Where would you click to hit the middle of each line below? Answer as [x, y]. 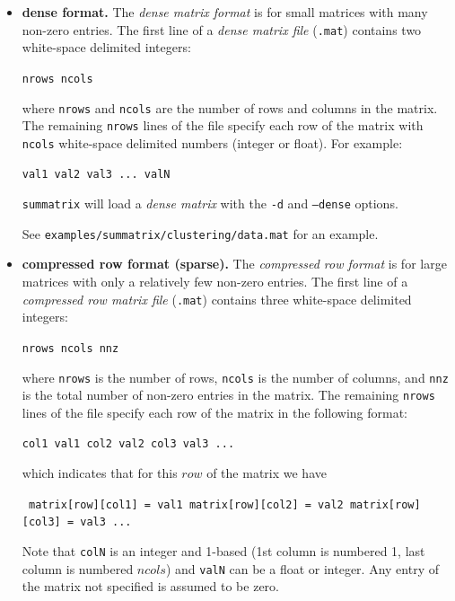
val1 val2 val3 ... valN [96, 175]
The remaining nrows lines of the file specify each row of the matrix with [223, 125]
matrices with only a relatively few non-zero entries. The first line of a [215, 282]
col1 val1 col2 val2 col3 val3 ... [128, 444]
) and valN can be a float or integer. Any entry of [302, 568]
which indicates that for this [100, 473]
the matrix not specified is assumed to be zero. [150, 586]
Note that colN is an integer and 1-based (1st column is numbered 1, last [223, 551]
